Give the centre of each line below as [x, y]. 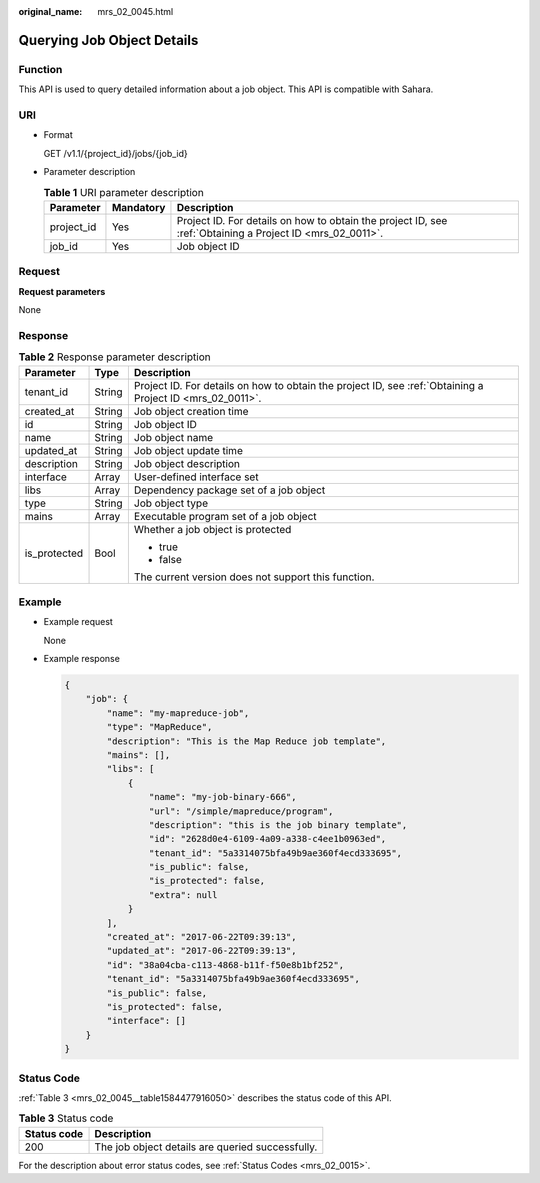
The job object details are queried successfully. [206, 1147]
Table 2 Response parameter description [115, 357]
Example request [78, 622]
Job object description [186, 463]
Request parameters [62, 291]
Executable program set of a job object [225, 516]
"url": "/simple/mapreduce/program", [241, 811]
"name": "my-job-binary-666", [222, 797]
